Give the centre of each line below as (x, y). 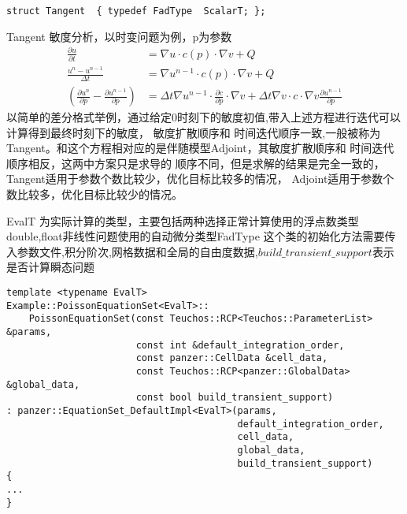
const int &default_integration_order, (240, 345)
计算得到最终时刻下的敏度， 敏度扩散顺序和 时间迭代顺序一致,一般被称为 (194, 132)
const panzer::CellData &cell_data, (232, 358)
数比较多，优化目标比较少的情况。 (94, 194)
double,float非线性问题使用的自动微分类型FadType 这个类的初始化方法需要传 (201, 236)
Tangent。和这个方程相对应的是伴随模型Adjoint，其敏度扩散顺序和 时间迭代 (200, 148)
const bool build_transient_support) (235, 398)
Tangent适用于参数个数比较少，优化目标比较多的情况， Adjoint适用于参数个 (200, 179)
